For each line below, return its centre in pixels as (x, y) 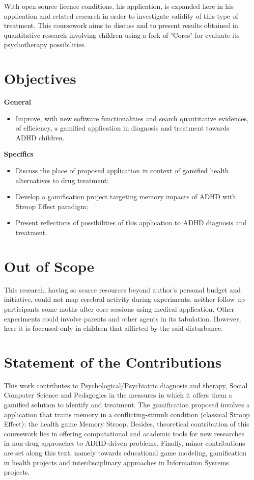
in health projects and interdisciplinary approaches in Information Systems (116, 462)
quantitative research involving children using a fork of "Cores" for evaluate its (122, 35)
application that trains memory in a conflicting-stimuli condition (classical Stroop (127, 414)
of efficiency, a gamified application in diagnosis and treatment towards (122, 128)
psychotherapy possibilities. (45, 44)
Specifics (19, 154)
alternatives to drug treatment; (62, 180)
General (18, 102)
